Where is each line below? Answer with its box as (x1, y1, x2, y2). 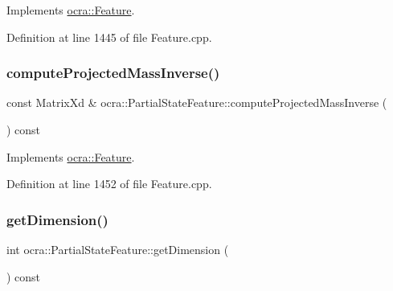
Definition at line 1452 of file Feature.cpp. (6, 175, 212, 192)
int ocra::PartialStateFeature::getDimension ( (6, 241, 229, 257)
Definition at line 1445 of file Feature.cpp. (6, 28, 212, 45)
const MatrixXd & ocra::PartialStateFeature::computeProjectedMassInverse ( (6, 94, 387, 111)
